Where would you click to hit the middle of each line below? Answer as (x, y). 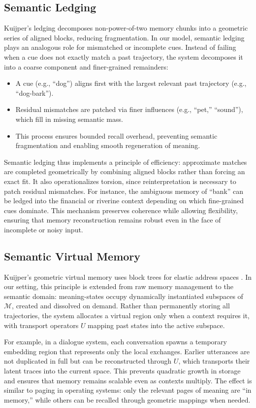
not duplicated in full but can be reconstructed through (88, 361)
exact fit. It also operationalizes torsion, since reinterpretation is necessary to (120, 181)
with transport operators (41, 325)
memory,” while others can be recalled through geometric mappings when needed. (127, 399)
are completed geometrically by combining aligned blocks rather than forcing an (125, 171)
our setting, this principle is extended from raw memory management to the (119, 286)
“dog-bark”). (34, 93)
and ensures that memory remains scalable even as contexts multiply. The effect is (128, 380)
